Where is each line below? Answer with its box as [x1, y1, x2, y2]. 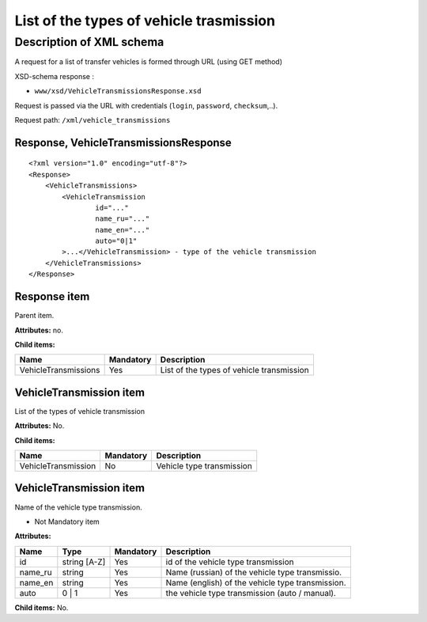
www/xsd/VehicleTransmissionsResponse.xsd [34, 87, 202, 96]
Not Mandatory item [34, 517, 100, 526]
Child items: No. [14, 602, 69, 613]
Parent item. [14, 311, 55, 320]
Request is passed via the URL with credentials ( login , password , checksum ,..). [14, 101, 278, 110]
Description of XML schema [14, 35, 164, 49]
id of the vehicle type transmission [165, 556, 294, 567]
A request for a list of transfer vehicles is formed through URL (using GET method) [14, 57, 283, 66]
